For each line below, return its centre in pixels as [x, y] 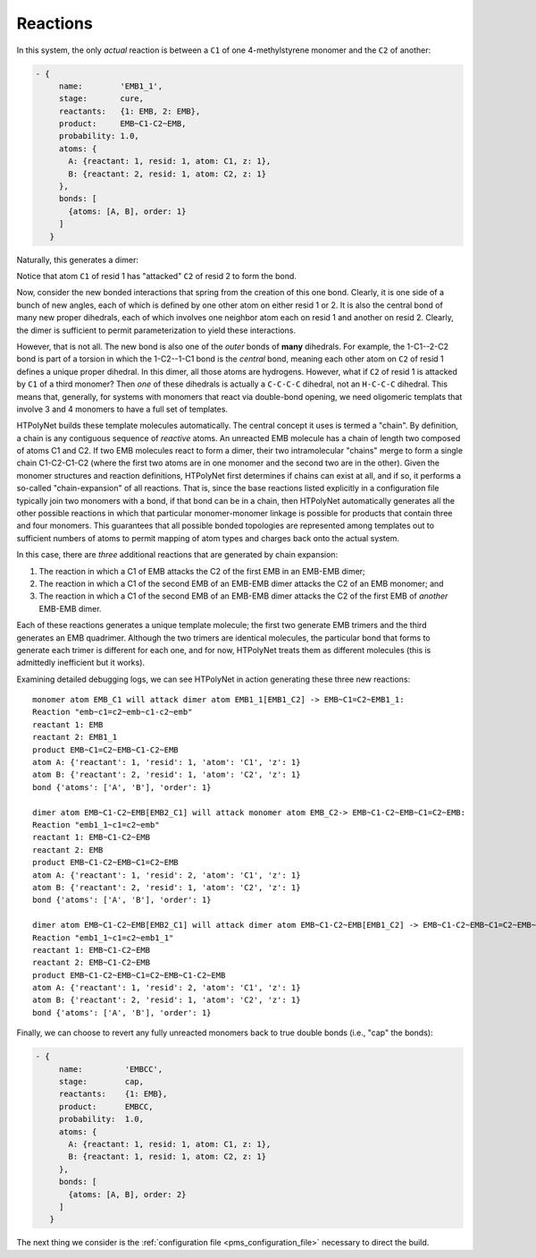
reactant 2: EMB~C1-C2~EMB [92, 963]
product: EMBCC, [106, 1106]
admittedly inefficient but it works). [81, 663]
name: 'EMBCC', [111, 1069]
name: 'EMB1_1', [111, 86]
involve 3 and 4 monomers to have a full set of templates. [122, 409]
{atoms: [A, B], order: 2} [127, 1194]
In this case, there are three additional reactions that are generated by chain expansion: [177, 555]
